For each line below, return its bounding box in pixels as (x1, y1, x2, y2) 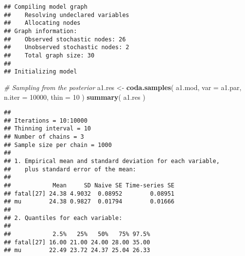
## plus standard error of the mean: (4, 165, 137, 173)
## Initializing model (4, 68, 77, 75)
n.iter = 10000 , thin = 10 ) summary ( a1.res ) (4, 91, 145, 102)
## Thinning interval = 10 (4, 125, 91, 132)
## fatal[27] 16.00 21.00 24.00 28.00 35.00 (4, 238, 150, 246)
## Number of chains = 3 (4, 133, 84, 141)
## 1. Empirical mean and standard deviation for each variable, (4, 158, 220, 165)
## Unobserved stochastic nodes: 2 (4, 44, 129, 51)
